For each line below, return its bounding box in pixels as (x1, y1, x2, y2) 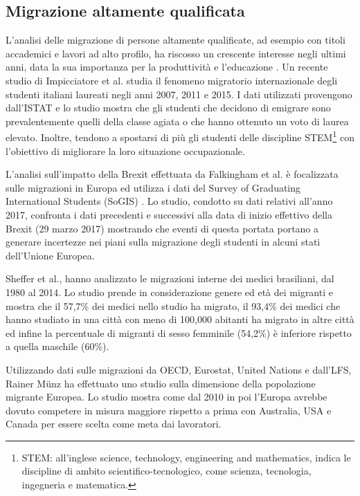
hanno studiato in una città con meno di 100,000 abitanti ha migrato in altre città (6, 312, 354, 327)
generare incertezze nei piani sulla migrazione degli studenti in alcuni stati (6, 235, 321, 249)
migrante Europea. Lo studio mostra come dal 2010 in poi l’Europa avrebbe (6, 389, 327, 404)
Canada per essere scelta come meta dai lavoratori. (6, 416, 222, 431)
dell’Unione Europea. (6, 248, 95, 262)
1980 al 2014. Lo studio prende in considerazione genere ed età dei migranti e (6, 284, 333, 299)
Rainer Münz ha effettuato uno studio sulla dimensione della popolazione (6, 376, 316, 390)
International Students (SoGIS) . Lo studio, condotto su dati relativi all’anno (6, 194, 333, 208)
